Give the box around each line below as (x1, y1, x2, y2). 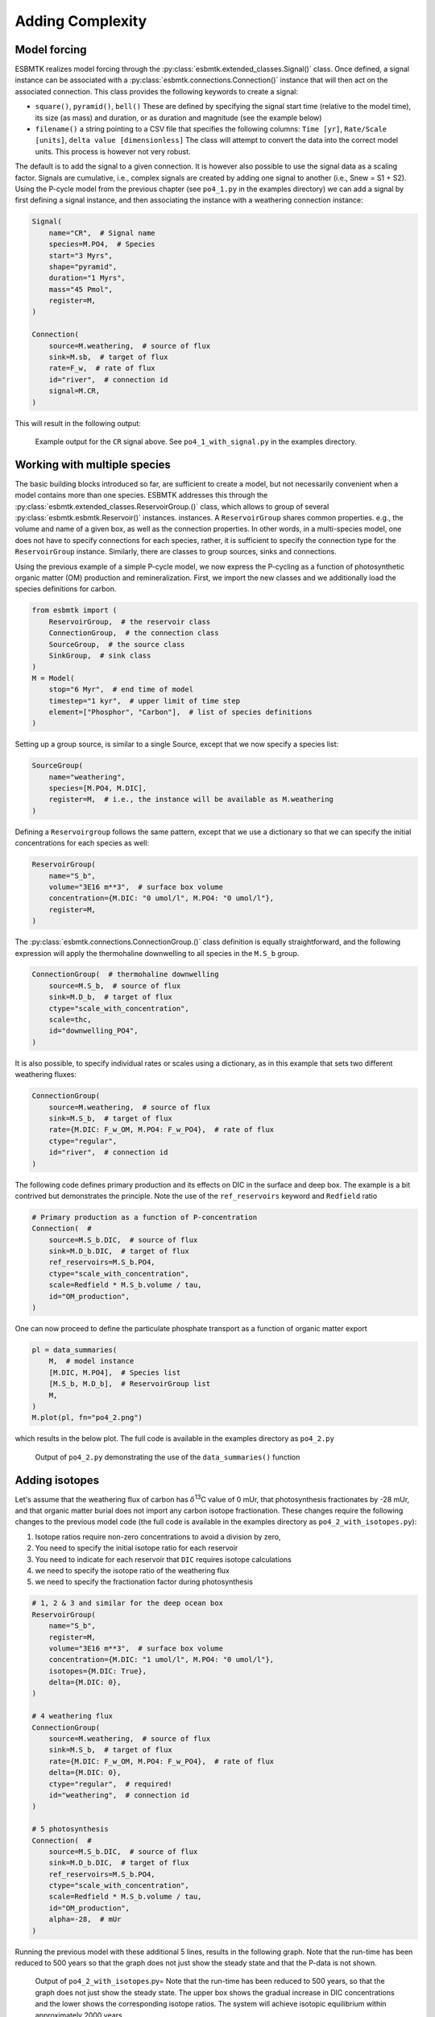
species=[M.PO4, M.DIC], (48, 783, 147, 793)
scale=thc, (48, 1015, 92, 1025)
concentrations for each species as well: (14, 838, 149, 848)
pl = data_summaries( (31, 1345, 118, 1355)
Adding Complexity (14, 12, 147, 30)
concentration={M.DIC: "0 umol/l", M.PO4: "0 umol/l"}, (48, 894, 275, 903)
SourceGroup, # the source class (48, 640, 185, 649)
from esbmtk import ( (31, 606, 118, 615)
